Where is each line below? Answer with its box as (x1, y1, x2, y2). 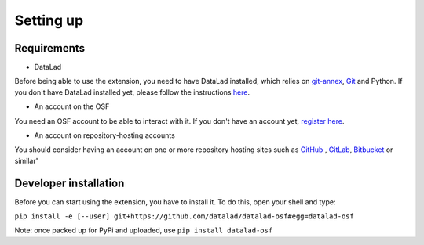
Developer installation (14, 176, 125, 189)
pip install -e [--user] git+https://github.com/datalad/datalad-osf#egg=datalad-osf (14, 212, 355, 221)
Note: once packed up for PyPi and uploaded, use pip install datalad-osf (14, 225, 273, 235)
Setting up (14, 12, 84, 29)
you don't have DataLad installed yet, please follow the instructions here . (14, 87, 250, 97)
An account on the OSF (34, 102, 110, 111)
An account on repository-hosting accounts (34, 131, 176, 140)
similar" (14, 156, 39, 165)
